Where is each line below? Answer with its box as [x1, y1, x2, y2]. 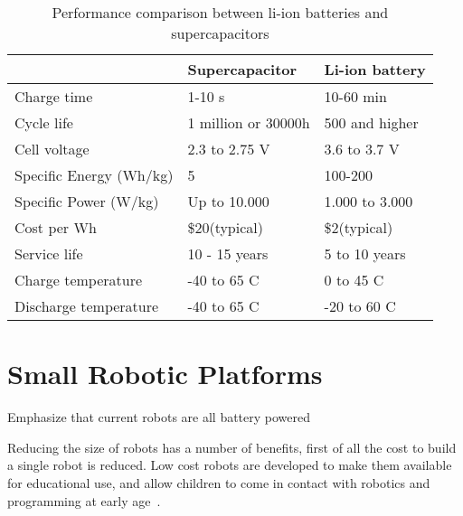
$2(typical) [324, 217, 393, 238]
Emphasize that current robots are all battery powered [7, 408, 311, 427]
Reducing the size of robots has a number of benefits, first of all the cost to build [7, 437, 457, 456]
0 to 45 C [324, 269, 384, 290]
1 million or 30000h [187, 112, 310, 133]
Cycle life [14, 112, 73, 133]
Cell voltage [14, 138, 90, 159]
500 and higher [324, 112, 419, 133]
